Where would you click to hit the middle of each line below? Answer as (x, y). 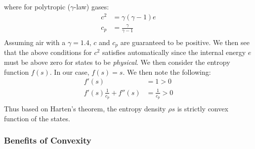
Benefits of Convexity (48, 140)
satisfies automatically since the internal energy (174, 52)
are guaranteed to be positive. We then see (185, 42)
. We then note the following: (167, 72)
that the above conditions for (48, 52)
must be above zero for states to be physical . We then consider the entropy (117, 62)
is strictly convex (203, 108)
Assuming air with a (35, 42)
